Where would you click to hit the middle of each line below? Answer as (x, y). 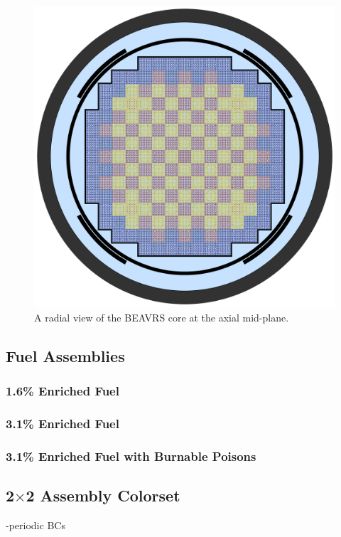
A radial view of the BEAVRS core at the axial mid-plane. (162, 317)
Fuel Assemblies (65, 355)
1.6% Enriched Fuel (63, 390)
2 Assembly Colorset (103, 495)
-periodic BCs (36, 525)
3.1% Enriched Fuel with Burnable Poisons (131, 456)
